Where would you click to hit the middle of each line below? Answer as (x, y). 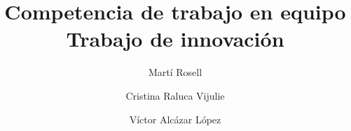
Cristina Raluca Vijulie (175, 95)
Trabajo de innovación (175, 39)
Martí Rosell (175, 72)
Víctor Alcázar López (175, 119)
